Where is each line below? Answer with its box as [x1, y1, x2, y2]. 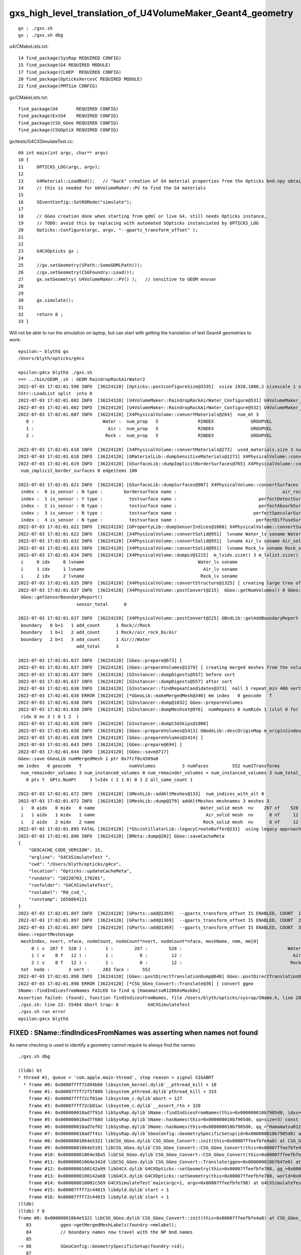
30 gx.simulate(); [18, 298, 74, 303]
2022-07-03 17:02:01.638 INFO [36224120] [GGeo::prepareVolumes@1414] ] [18, 735, 204, 740]
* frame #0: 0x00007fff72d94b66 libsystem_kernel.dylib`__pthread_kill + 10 [23, 1082, 217, 1087]
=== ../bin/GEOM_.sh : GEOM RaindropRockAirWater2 [18, 376, 145, 383]
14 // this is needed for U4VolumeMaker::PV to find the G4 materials [18, 185, 206, 191]
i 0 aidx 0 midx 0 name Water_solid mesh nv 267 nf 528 [21, 805, 298, 811]
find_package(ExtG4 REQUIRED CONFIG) [18, 113, 119, 119]
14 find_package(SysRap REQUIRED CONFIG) [18, 55, 121, 61]
